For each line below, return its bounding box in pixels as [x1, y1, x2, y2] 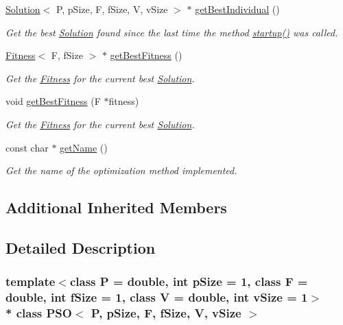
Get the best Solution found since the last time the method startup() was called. [5, 25, 338, 39]
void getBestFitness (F [5, 94, 101, 108]
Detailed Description [5, 237, 156, 258]
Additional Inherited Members [5, 197, 227, 218]
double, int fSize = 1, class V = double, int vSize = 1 [5, 289, 308, 306]
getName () [60, 140, 108, 154]
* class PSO [5, 304, 72, 322]
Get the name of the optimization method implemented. [5, 163, 237, 178]
